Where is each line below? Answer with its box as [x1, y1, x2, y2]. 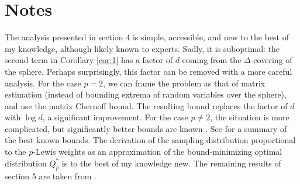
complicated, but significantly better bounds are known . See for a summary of [5, 122, 287, 134]
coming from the [182, 54, 242, 66]
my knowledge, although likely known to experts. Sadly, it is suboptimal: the [5, 42, 280, 54]
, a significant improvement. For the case [42, 111, 188, 123]
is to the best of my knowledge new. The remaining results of [61, 157, 281, 169]
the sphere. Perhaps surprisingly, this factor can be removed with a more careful [5, 65, 292, 77]
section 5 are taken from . [5, 170, 96, 182]
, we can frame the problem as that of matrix [103, 77, 265, 89]
